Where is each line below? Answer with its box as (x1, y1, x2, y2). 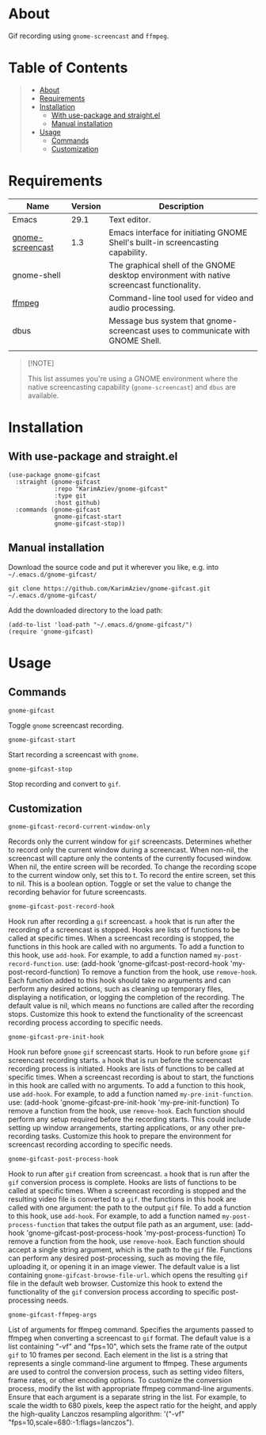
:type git (54, 491, 87, 500)
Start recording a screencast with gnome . (8, 749, 139, 759)
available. (27, 390, 59, 400)
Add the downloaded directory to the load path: (8, 605, 163, 615)
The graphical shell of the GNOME (108, 260, 236, 271)
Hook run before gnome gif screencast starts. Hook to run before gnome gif (8, 1047, 251, 1056)
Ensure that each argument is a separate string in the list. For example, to (8, 1392, 247, 1402)
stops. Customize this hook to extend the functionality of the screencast (8, 1010, 244, 1019)
